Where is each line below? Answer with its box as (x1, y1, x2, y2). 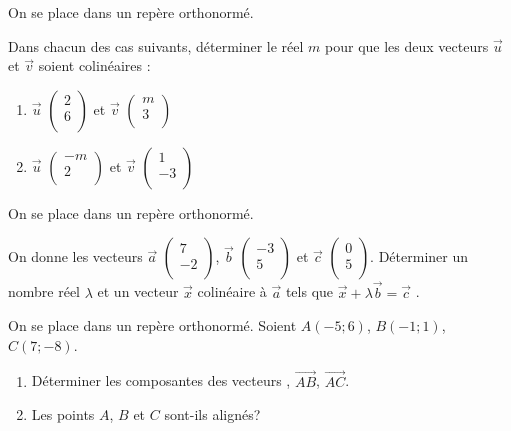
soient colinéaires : (38, 55, 151, 76)
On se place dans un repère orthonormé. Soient (8, 315, 297, 336)
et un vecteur (97, 281, 179, 302)
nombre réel (8, 281, 81, 302)
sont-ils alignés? (164, 404, 261, 425)
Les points (31, 404, 95, 425)
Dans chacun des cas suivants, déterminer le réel (8, 35, 304, 56)
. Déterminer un (370, 246, 468, 267)
